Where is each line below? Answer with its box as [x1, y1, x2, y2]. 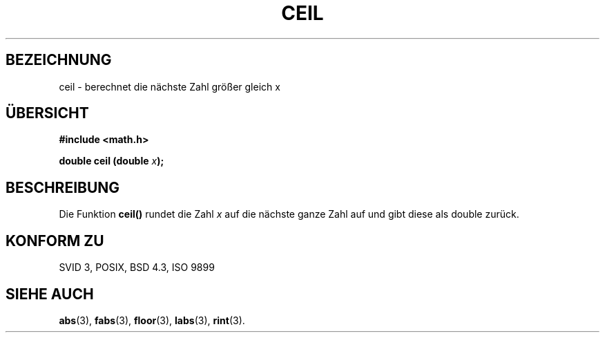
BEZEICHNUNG [6, 51, 112, 69]
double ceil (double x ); [59, 155, 164, 167]
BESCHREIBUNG [6, 178, 120, 196]
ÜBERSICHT [6, 104, 89, 122]
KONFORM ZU [6, 232, 104, 250]
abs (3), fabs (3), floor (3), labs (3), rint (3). [59, 314, 245, 326]
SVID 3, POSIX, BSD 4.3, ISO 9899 [59, 261, 215, 274]
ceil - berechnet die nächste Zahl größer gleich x [59, 80, 280, 93]
